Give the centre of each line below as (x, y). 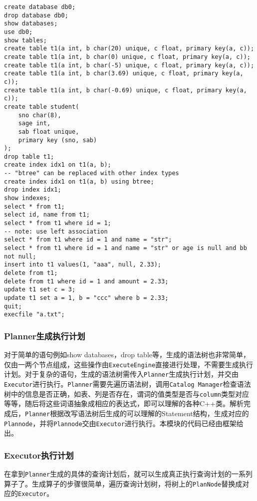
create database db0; (40, 7)
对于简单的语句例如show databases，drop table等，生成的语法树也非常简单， (127, 355)
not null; (20, 256)
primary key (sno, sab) (58, 140)
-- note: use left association (56, 231)
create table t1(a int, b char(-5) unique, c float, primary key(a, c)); (129, 65)
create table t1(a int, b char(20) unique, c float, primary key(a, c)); (129, 49)
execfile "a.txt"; (34, 315)
